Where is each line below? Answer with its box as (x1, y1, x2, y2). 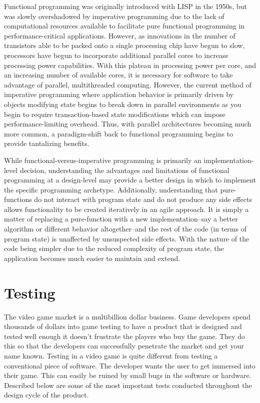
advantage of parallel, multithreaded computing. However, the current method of (4, 79, 251, 89)
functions (4, 194, 32, 204)
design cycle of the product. (4, 389, 89, 400)
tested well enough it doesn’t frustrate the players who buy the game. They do (4, 330, 245, 341)
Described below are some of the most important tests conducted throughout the (4, 379, 252, 390)
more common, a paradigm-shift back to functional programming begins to (4, 128, 233, 138)
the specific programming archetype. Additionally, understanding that (4, 184, 218, 194)
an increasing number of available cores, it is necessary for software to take (4, 69, 233, 80)
